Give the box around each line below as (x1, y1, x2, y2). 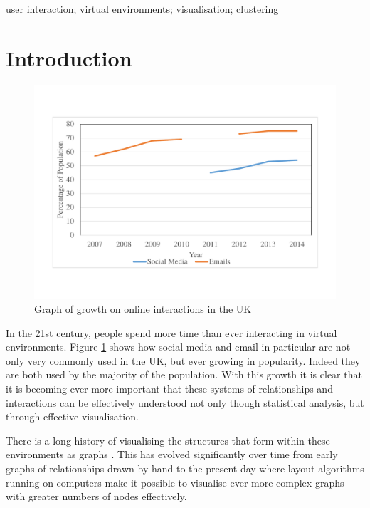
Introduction (6, 43, 132, 72)
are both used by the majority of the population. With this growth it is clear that (6, 367, 362, 382)
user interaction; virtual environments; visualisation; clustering (6, 1, 279, 16)
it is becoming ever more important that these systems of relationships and (6, 381, 333, 396)
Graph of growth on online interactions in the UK (34, 301, 252, 316)
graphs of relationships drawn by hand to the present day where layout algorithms (6, 461, 364, 476)
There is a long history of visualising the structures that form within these (6, 432, 330, 447)
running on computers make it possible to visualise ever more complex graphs (6, 475, 344, 489)
